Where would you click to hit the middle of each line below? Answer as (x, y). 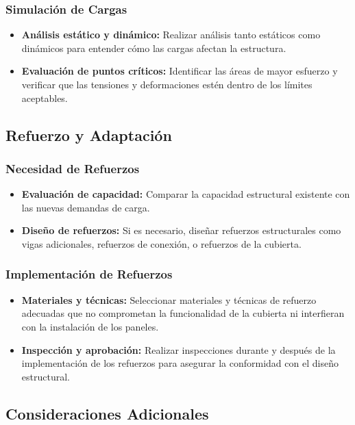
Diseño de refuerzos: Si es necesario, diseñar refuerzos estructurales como (181, 230)
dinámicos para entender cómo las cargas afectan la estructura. (154, 48)
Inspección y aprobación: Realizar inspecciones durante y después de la (179, 349)
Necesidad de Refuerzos (73, 168)
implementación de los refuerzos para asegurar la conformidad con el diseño (180, 363)
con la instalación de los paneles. (90, 326)
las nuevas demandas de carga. (86, 207)
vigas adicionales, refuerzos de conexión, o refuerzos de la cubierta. (161, 243)
